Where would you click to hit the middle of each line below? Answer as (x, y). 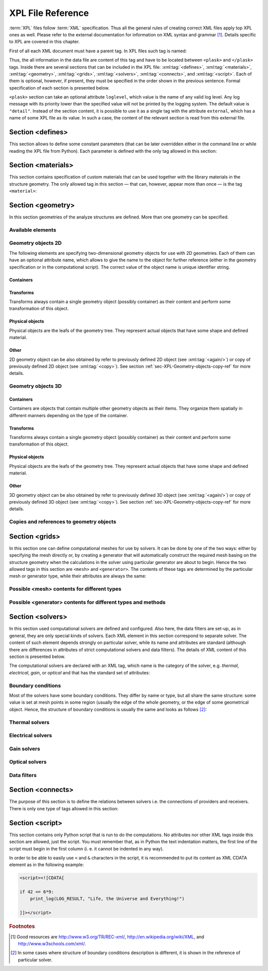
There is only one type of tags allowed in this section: (64, 808)
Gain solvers (25, 749)
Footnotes (22, 927)
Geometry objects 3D (35, 386)
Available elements (33, 230)
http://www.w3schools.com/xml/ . (52, 944)
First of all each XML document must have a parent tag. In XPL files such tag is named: (98, 51)
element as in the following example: (47, 865)
